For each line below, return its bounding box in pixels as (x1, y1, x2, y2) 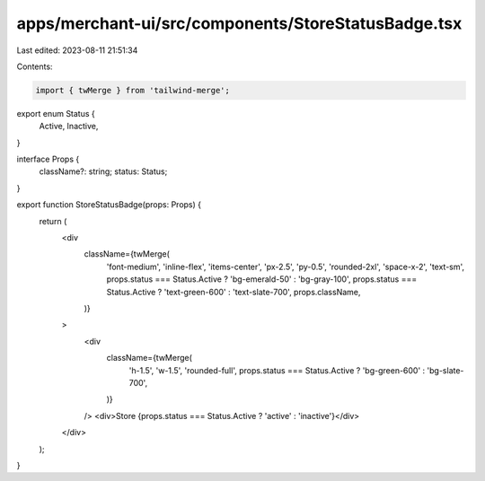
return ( (39, 215, 67, 226)
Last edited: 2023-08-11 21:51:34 (16, 45, 138, 56)
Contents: (16, 61, 53, 72)
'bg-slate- (427, 364, 464, 376)
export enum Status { (16, 108, 96, 118)
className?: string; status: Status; (39, 166, 168, 177)
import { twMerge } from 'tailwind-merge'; (35, 85, 231, 95)
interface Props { (16, 153, 80, 165)
